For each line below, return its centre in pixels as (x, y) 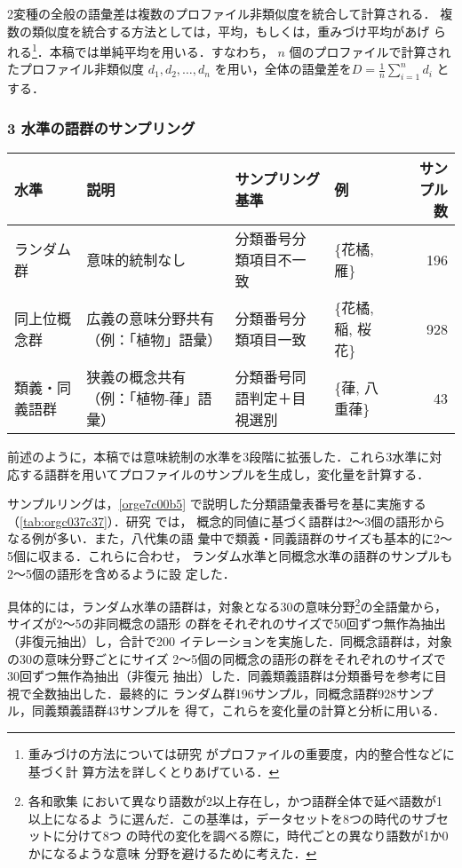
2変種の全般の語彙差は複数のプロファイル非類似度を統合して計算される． (222, 13)
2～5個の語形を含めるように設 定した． (121, 573)
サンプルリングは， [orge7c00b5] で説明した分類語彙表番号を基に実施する (217, 504)
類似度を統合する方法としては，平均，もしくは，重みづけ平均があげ (231, 31)
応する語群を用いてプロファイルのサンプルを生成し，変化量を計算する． (219, 473)
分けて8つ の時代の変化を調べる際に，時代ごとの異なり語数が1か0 (257, 836)
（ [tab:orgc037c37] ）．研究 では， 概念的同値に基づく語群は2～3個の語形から (227, 521)
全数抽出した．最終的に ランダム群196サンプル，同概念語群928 (214, 693)
